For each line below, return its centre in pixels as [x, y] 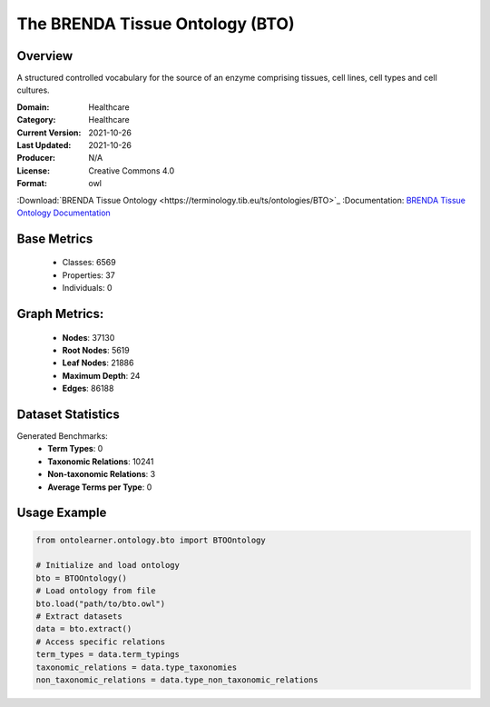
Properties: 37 [88, 275]
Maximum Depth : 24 [101, 375]
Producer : [36, 158]
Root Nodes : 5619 [96, 350]
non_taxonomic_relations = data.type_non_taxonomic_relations [177, 680]
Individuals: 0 [87, 288]
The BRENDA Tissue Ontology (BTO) [156, 24]
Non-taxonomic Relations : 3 [102, 474]
